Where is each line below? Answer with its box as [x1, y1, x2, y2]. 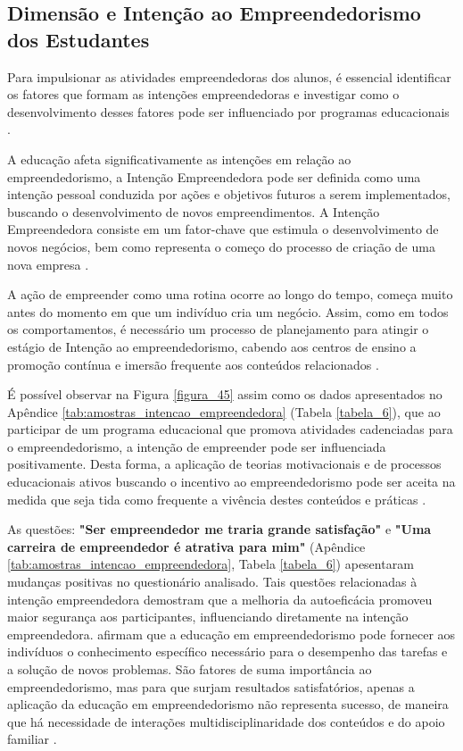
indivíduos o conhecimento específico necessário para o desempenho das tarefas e [7, 642, 448, 661]
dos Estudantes [7, 25, 150, 53]
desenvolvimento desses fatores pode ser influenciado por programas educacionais [7, 102, 450, 121]
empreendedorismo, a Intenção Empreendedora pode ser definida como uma [7, 167, 421, 186]
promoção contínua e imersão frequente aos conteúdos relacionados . [7, 355, 379, 373]
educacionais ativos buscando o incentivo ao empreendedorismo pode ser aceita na [7, 472, 456, 491]
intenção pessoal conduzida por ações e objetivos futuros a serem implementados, [7, 185, 451, 204]
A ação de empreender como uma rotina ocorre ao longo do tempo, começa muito [7, 285, 453, 304]
